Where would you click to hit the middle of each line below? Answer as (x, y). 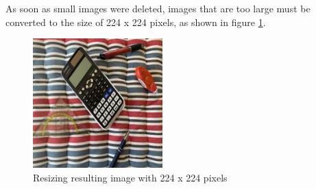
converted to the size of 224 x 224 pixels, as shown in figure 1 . (136, 22)
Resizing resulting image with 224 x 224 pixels (130, 177)
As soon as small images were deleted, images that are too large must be (158, 8)
